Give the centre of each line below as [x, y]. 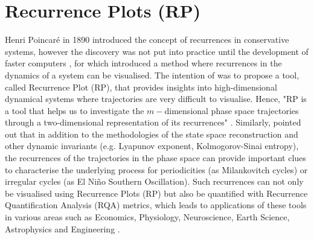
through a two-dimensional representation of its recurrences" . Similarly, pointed [153, 122]
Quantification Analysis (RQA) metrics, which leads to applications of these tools [156, 205]
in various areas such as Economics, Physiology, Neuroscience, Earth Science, [147, 217]
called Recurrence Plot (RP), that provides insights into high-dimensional [141, 87]
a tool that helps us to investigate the [75, 110]
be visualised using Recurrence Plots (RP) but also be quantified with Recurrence [156, 193]
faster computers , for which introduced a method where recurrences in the [143, 63]
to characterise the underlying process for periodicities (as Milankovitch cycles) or [156, 169]
